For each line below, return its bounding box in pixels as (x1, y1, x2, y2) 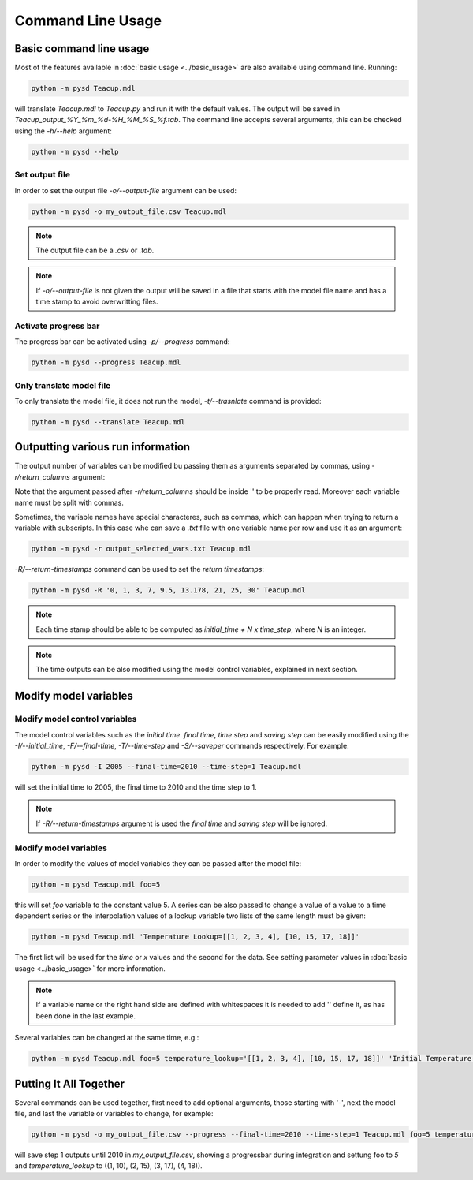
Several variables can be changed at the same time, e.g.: (14, 1033, 199, 1043)
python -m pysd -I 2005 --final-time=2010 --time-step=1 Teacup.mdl (31, 762, 302, 771)
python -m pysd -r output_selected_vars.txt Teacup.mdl (31, 544, 252, 554)
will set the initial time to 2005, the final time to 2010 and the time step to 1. (14, 782, 257, 792)
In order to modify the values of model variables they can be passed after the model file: (14, 858, 302, 868)
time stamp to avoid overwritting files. (35, 297, 158, 307)
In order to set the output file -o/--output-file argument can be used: (14, 185, 236, 195)
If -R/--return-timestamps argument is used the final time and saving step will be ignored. (35, 819, 328, 828)
